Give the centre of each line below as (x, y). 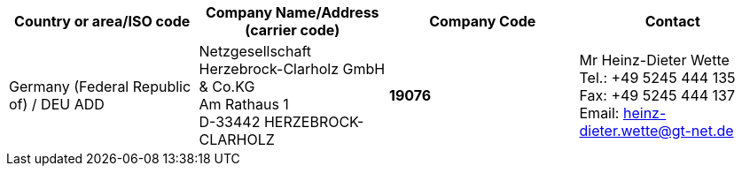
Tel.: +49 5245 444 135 (657, 78)
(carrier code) (293, 30)
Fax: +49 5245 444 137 (657, 95)
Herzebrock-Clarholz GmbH (292, 69)
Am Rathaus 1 (244, 104)
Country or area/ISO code (102, 21)
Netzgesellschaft (255, 51)
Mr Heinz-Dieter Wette (654, 60)
